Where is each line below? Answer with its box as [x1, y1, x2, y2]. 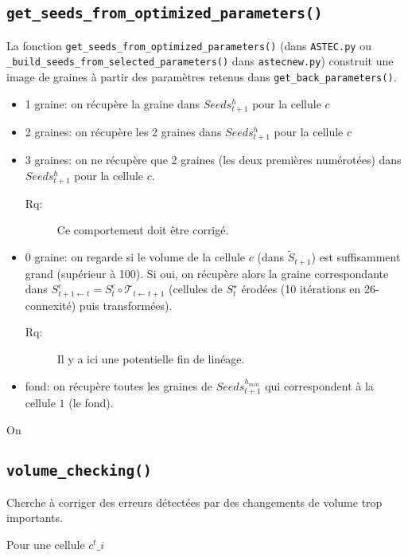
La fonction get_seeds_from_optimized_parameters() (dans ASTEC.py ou [6, 37, 371, 53]
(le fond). [68, 394, 114, 410]
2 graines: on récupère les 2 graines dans [25, 123, 222, 139]
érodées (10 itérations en [241, 280, 361, 297]
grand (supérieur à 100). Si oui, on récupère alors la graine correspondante [25, 265, 389, 281]
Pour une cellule [6, 536, 85, 553]
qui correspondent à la [265, 377, 374, 394]
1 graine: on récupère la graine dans [25, 95, 200, 112]
